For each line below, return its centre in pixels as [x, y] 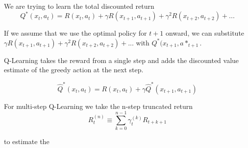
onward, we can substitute [205, 33]
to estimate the [27, 141]
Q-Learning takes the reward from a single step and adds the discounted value [122, 60]
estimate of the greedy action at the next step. [74, 70]
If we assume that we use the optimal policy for [75, 33]
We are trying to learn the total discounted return [79, 6]
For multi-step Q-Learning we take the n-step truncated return [98, 106]
